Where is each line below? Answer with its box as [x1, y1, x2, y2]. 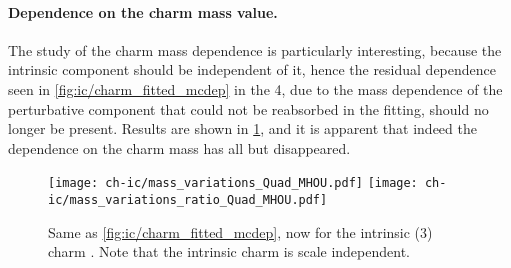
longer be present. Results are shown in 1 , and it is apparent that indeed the [8, 118, 477, 139]
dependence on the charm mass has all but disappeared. [8, 137, 351, 158]
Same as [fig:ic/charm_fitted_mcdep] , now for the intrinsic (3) [48, 221, 433, 242]
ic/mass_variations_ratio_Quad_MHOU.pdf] [48, 193, 328, 208]
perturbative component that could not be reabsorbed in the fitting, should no [8, 98, 489, 119]
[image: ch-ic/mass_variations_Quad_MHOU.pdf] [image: [48, 176, 418, 191]
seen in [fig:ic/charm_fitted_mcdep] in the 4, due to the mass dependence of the [8, 78, 503, 99]
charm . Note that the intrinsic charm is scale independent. [48, 241, 410, 262]
